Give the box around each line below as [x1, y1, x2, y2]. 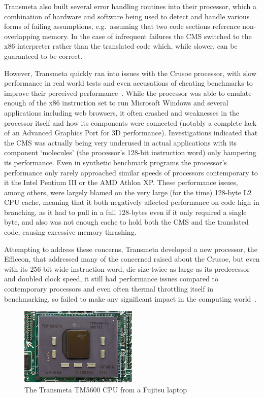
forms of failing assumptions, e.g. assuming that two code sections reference [4, 21, 240, 31]
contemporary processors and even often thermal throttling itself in [4, 283, 214, 294]
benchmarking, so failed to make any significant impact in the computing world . [4, 293, 257, 304]
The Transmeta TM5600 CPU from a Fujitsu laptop [24, 384, 187, 394]
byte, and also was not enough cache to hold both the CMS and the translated [4, 216, 249, 227]
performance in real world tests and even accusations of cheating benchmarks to [4, 78, 253, 88]
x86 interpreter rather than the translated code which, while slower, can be [4, 41, 238, 51]
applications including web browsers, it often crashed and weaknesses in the [4, 107, 240, 118]
